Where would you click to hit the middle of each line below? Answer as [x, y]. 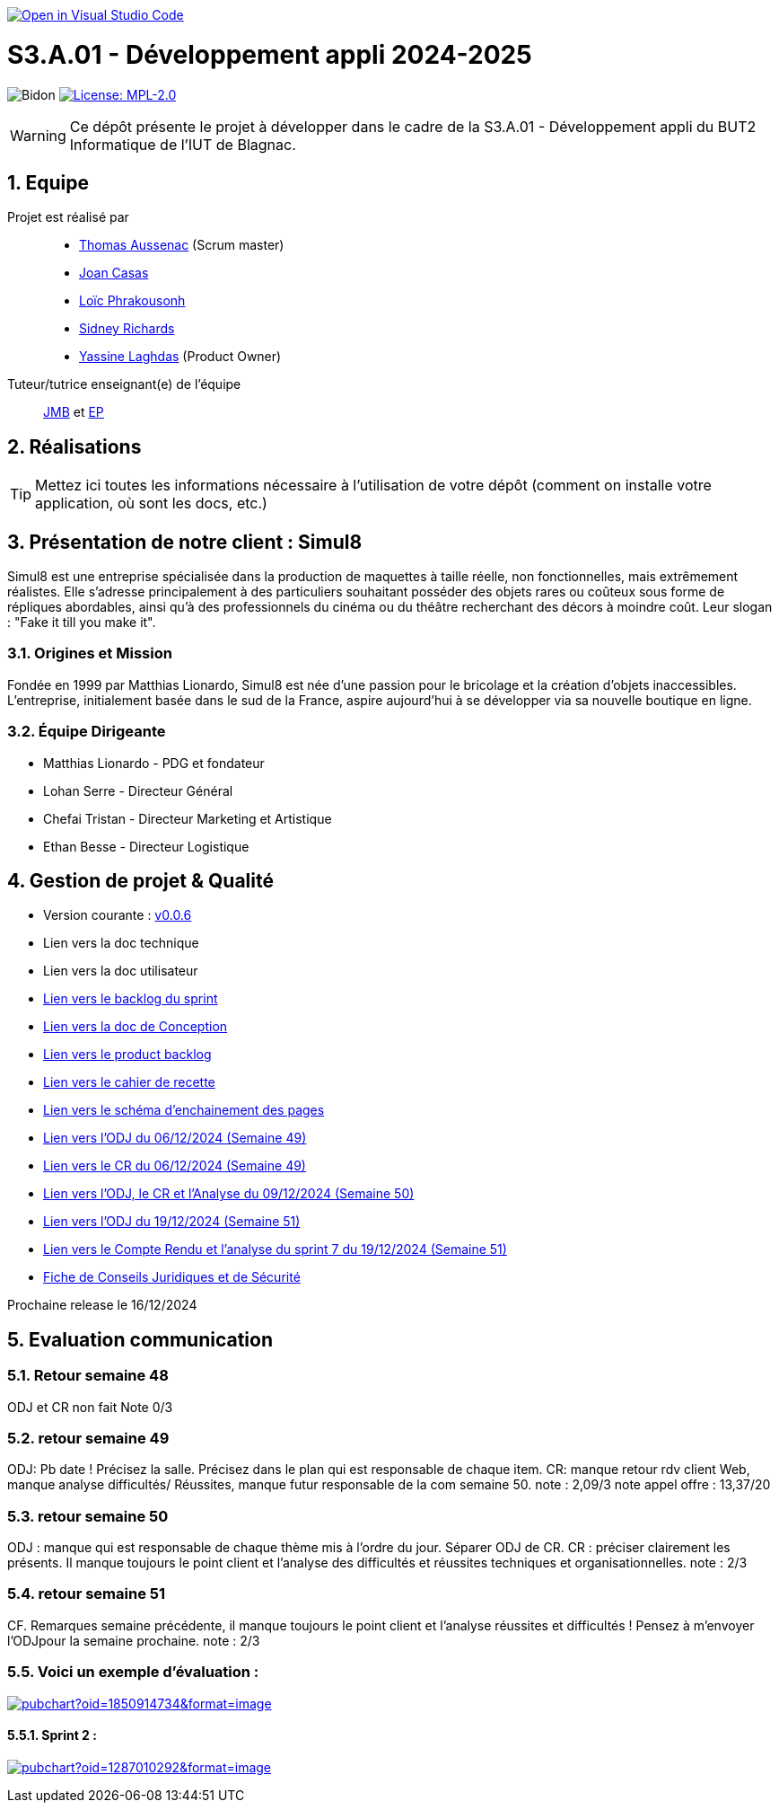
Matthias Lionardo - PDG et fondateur [154, 763]
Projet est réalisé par [68, 217]
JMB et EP [74, 412]
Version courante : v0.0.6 [118, 915]
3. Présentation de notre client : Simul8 [185, 542]
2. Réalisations [74, 446]
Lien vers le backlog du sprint [131, 999]
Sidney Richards [127, 329]
